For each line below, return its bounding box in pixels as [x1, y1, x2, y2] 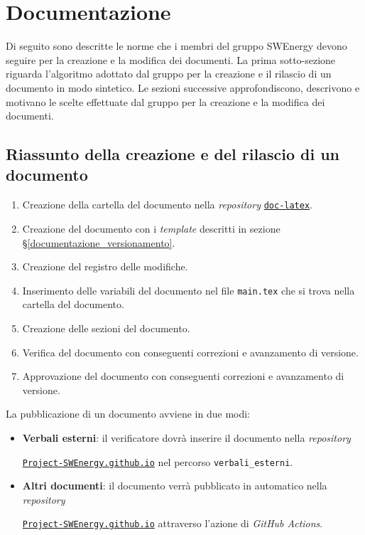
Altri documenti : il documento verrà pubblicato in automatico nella [22, 478, 327, 493]
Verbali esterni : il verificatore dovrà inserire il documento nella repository [22, 430, 351, 445]
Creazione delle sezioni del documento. [22, 320, 190, 335]
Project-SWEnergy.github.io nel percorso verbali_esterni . [22, 454, 293, 469]
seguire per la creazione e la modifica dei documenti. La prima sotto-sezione [6, 52, 336, 67]
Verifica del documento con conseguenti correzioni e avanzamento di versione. [22, 344, 359, 359]
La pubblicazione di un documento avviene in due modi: [6, 406, 251, 421]
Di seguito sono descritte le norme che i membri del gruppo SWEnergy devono [6, 38, 347, 53]
